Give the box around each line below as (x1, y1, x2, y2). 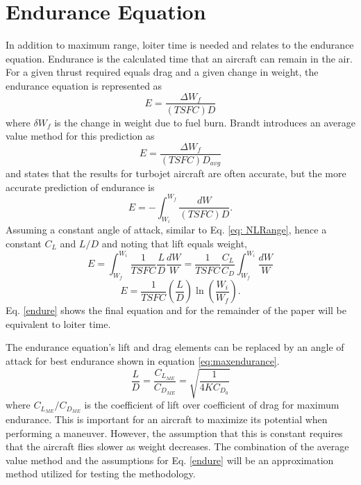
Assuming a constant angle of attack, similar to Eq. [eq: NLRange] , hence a (6, 222, 327, 237)
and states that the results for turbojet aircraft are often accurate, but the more (6, 166, 346, 181)
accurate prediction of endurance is (6, 179, 155, 194)
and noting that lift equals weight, (101, 236, 247, 250)
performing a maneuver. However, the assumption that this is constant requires (6, 425, 343, 440)
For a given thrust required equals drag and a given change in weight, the (6, 65, 319, 79)
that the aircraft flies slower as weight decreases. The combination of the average (6, 439, 349, 454)
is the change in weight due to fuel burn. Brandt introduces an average (54, 115, 355, 129)
